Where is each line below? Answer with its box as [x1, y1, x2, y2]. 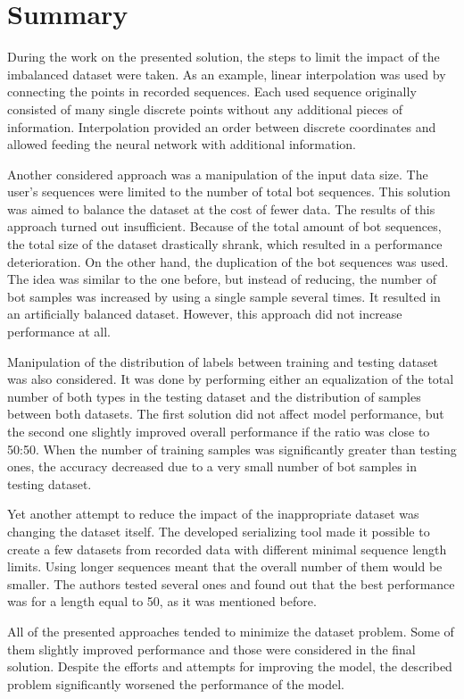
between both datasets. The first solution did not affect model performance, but [7, 404, 444, 423]
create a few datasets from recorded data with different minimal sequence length [7, 539, 447, 558]
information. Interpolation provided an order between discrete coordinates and [7, 117, 436, 136]
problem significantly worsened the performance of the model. [7, 674, 344, 693]
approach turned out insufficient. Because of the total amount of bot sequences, [7, 217, 442, 236]
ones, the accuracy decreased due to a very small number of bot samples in [7, 457, 417, 476]
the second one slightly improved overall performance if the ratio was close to [7, 422, 430, 440]
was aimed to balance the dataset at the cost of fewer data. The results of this [7, 199, 435, 218]
